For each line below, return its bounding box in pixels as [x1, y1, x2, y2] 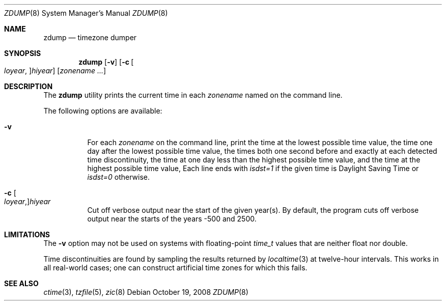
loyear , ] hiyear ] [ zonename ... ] [4, 66, 106, 75]
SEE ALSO [4, 279, 39, 288]
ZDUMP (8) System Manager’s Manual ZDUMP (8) [4, 9, 168, 17]
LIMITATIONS [4, 230, 50, 239]
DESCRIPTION [4, 82, 53, 91]
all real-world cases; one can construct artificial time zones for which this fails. [43, 263, 308, 272]
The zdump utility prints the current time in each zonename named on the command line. [43, 91, 343, 99]
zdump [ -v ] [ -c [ [78, 58, 134, 66]
